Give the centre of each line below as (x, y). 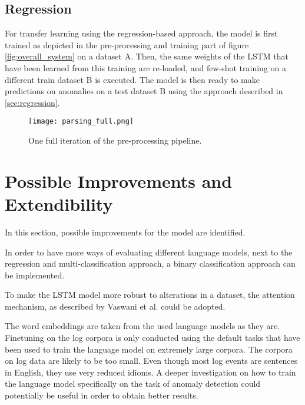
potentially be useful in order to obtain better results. (102, 395)
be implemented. (35, 275)
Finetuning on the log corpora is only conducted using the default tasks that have (152, 338)
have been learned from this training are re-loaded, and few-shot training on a (145, 67)
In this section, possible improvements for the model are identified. (125, 232)
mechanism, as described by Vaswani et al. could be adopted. (115, 306)
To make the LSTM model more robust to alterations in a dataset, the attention (150, 295)
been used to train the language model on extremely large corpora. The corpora (149, 349)
